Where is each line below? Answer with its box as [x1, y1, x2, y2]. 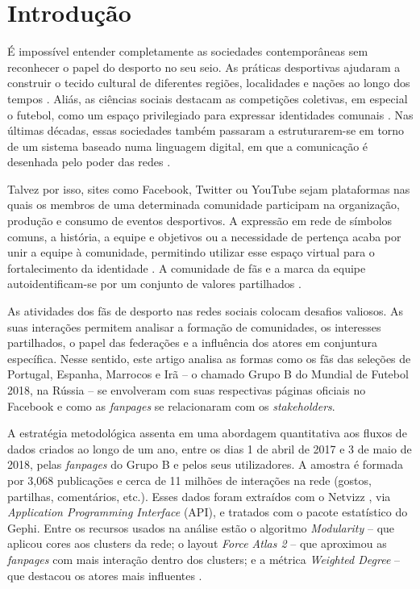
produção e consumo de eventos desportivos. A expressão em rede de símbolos [7, 212, 393, 229]
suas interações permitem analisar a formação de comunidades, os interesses [7, 318, 381, 335]
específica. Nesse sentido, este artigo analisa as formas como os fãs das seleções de [7, 349, 411, 366]
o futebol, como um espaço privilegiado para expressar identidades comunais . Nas [7, 106, 414, 123]
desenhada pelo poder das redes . [7, 153, 171, 170]
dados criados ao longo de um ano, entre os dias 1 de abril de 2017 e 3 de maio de [7, 440, 412, 457]
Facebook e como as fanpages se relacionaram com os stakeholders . [7, 397, 335, 414]
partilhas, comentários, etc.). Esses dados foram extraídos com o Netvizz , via [7, 487, 391, 504]
